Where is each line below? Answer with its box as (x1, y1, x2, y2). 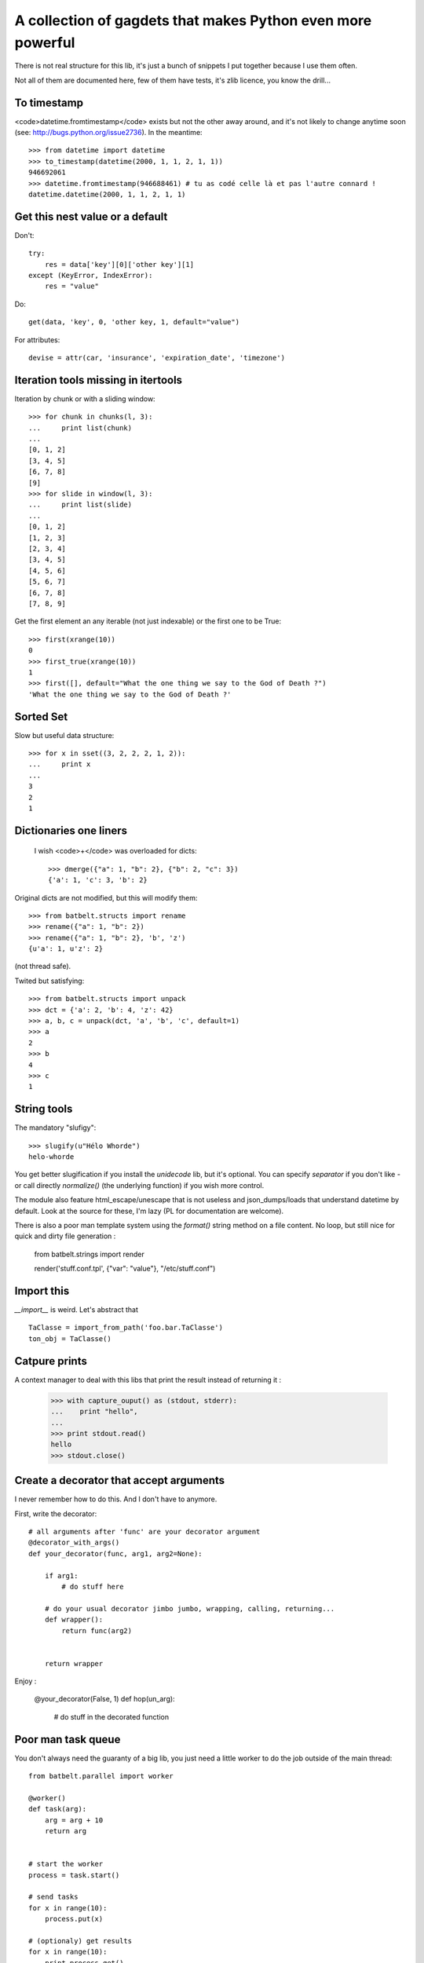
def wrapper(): (44, 1615, 104, 1625)
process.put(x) (44, 1914, 104, 1924)
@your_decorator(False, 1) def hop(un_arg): (34, 1694, 176, 1704)
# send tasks (28, 1892, 79, 1902)
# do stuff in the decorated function (53, 1712, 170, 1721)
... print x (28, 760, 91, 769)
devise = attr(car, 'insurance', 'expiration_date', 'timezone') (28, 353, 286, 363)
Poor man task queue (14, 1732, 121, 1746)
